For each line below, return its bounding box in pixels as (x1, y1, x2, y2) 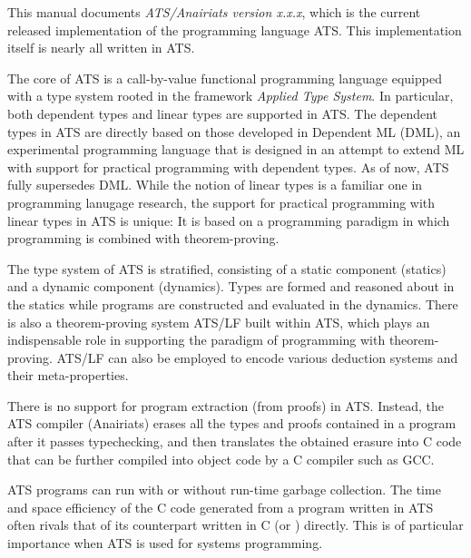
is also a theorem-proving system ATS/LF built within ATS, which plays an (7, 312, 430, 331)
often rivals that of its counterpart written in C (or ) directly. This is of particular (7, 515, 464, 534)
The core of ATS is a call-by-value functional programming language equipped (7, 68, 442, 87)
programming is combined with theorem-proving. (7, 229, 280, 248)
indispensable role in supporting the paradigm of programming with (7, 330, 386, 349)
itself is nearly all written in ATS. (7, 38, 195, 57)
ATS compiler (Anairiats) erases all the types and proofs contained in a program (7, 414, 456, 433)
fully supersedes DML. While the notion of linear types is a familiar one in (7, 175, 423, 194)
